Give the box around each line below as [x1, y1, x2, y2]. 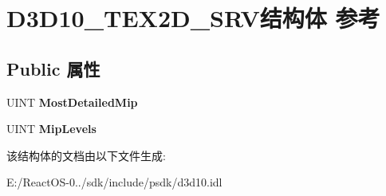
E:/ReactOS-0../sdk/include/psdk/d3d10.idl [6, 174, 223, 190]
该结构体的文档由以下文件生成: [6, 147, 166, 163]
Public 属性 [6, 56, 100, 80]
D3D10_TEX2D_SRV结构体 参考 [6, 2, 380, 34]
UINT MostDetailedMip [6, 93, 138, 110]
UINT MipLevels [6, 120, 96, 137]
